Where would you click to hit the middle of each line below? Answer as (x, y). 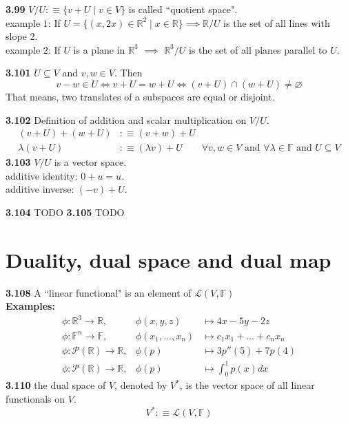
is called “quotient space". (183, 9)
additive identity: (42, 175)
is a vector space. (90, 162)
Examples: (30, 306)
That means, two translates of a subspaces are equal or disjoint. (140, 96)
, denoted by (141, 385)
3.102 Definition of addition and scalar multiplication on (126, 119)
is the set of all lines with (277, 22)
